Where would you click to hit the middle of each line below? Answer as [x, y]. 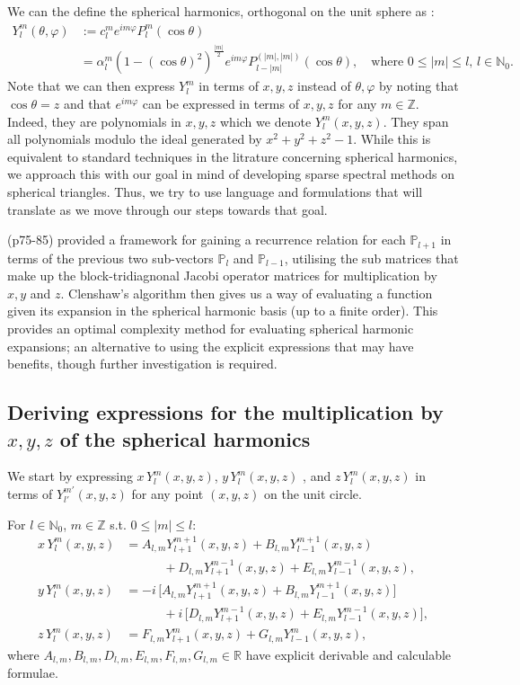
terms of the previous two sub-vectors [110, 258]
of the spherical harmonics [185, 438]
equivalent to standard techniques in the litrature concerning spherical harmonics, [233, 156]
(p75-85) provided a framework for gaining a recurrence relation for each [207, 240]
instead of [324, 86]
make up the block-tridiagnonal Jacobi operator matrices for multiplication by [222, 276]
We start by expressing [70, 476]
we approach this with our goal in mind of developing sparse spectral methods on [231, 174]
